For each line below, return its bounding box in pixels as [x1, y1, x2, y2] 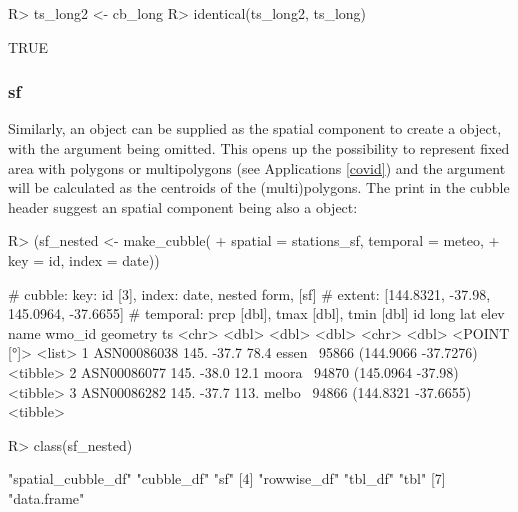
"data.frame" [8, 487, 85, 508]
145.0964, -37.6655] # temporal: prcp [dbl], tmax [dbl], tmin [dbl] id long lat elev [8, 303, 505, 324]
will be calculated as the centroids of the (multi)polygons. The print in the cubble [8, 177, 510, 198]
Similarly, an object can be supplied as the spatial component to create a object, [8, 118, 502, 139]
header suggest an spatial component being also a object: [8, 196, 358, 217]
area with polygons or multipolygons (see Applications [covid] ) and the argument [8, 157, 506, 178]
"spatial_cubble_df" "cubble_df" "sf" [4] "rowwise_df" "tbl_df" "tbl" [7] [8, 468, 446, 489]
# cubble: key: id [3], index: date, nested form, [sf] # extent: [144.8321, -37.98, [8, 283, 491, 304]
